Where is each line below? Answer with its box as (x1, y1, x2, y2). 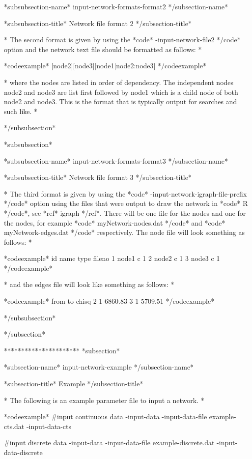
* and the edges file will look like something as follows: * (4, 279, 174, 289)
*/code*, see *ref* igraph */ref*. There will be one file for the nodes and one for (4, 207, 246, 218)
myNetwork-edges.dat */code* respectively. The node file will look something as (4, 227, 245, 237)
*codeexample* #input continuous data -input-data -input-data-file (4, 411, 207, 422)
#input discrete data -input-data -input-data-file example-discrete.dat (4, 437, 215, 448)
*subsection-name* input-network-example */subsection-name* (4, 362, 194, 372)
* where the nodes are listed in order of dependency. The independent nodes (4, 77, 234, 87)
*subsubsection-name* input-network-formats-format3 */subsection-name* (4, 155, 228, 166)
